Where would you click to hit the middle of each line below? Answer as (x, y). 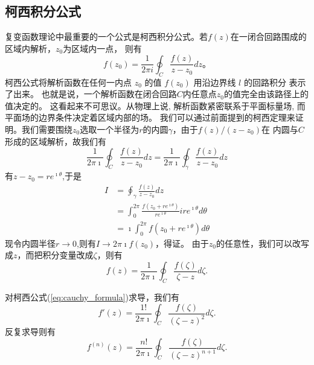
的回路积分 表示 (275, 82)
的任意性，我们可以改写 (262, 243)
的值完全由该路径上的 (266, 94)
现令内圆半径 (30, 243)
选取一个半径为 (110, 129)
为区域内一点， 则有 (102, 48)
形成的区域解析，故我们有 (56, 141)
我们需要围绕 (47, 129)
